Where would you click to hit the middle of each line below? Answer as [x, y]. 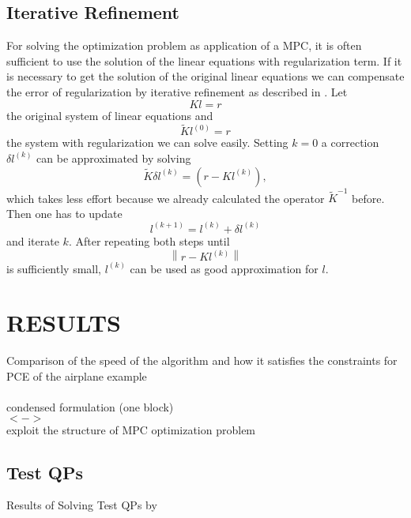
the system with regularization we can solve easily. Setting [147, 143]
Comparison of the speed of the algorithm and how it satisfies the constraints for [202, 360]
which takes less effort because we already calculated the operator [166, 198]
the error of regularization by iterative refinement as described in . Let [177, 91]
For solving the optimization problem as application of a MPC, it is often [184, 45]
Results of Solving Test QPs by [82, 505]
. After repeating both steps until [149, 240]
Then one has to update [64, 213]
